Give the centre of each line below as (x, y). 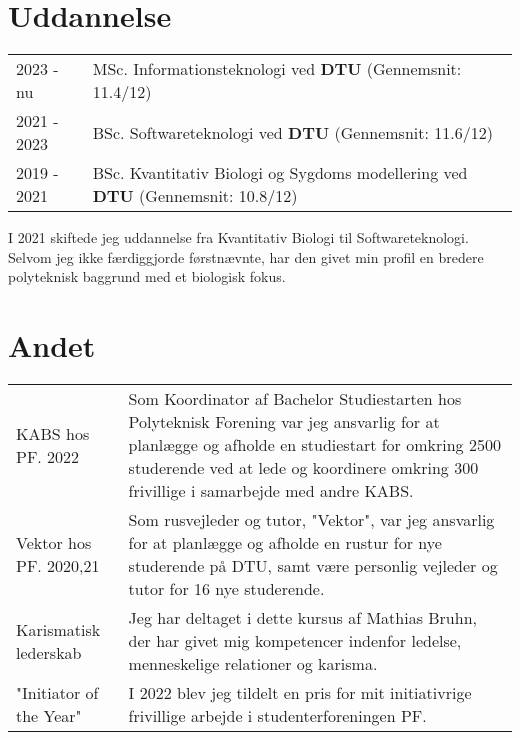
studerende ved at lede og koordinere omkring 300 (303, 468)
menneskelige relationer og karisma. (253, 664)
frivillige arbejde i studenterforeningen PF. (277, 716)
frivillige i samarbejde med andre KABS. (271, 491)
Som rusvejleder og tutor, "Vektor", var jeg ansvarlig (311, 520)
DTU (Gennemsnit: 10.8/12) (195, 196)
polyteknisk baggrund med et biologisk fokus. (147, 276)
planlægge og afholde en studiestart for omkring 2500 (314, 445)
